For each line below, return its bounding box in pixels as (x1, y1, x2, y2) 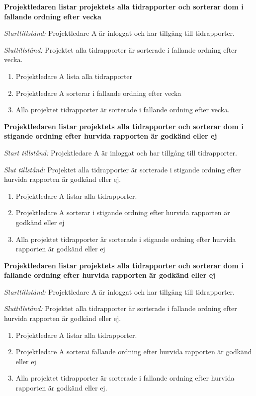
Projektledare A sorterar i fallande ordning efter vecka (15, 87, 181, 98)
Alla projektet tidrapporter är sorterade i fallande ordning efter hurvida (15, 373, 235, 383)
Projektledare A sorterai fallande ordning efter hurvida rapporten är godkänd (15, 346, 252, 357)
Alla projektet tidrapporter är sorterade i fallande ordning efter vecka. (15, 104, 230, 115)
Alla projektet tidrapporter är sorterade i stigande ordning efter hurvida (15, 234, 236, 244)
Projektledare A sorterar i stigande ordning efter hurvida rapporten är (15, 207, 230, 218)
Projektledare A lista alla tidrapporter (15, 71, 133, 81)
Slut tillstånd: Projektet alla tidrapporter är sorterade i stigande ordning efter (4, 164, 241, 174)
